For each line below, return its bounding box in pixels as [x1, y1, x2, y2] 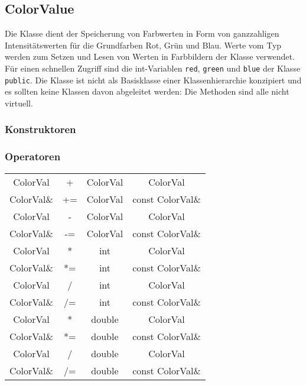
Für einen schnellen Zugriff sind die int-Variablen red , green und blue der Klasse [5, 62, 301, 74]
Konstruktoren [5, 122, 76, 137]
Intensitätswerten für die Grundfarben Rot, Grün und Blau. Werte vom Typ [5, 38, 282, 51]
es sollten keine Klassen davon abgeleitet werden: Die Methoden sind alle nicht [5, 85, 289, 98]
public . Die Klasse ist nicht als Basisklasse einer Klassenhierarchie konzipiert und [5, 73, 302, 86]
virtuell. [5, 96, 33, 109]
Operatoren [5, 149, 61, 164]
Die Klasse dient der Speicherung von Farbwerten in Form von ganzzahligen [5, 27, 279, 40]
